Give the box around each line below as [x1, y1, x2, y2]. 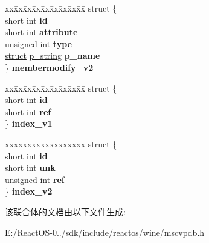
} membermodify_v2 [5, 61, 94, 73]
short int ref [5, 105, 51, 118]
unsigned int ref [5, 173, 65, 185]
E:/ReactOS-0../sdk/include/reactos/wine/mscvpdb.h [5, 225, 205, 238]
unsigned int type [5, 37, 72, 50]
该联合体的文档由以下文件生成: [5, 205, 126, 218]
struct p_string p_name [5, 49, 100, 62]
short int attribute [5, 25, 78, 38]
